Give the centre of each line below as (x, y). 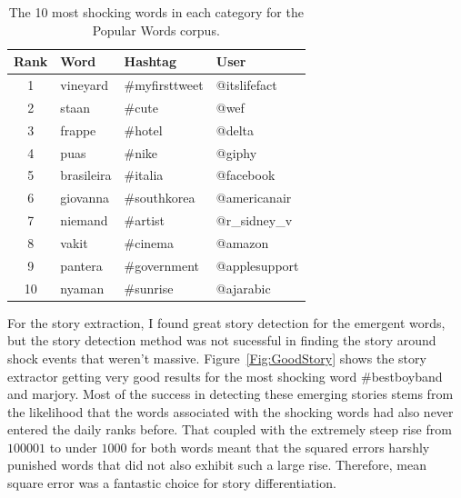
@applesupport (257, 265)
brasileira (86, 175)
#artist (144, 220)
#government (162, 265)
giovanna (85, 198)
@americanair (254, 198)
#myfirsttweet (164, 85)
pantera (81, 265)
